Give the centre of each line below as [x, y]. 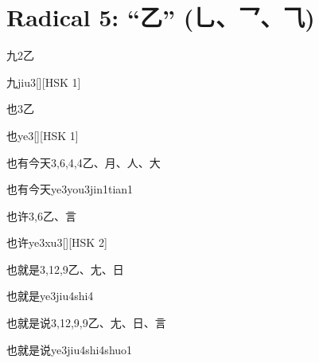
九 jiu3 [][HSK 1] [44, 82]
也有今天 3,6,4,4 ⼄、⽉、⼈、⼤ [84, 162]
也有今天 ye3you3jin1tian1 [70, 189]
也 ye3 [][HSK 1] [43, 135]
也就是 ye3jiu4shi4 [50, 296]
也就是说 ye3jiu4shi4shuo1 [70, 349]
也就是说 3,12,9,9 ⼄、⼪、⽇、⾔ [86, 323]
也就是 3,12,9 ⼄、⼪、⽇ [65, 269]
